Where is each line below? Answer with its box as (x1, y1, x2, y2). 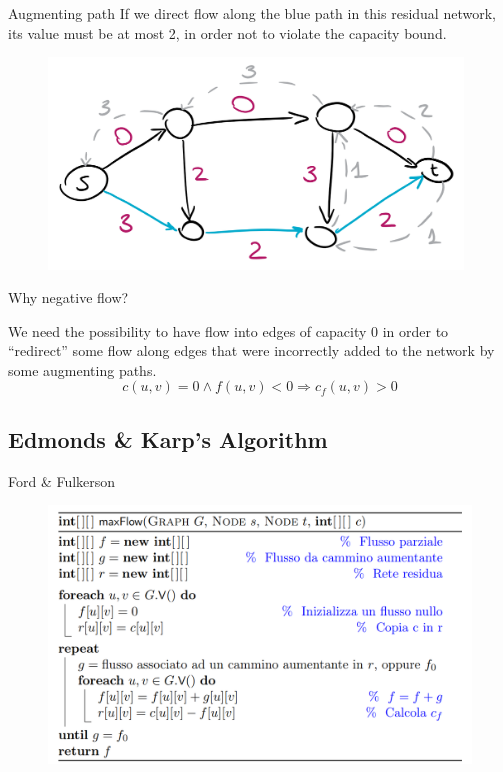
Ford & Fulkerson (8, 470, 116, 491)
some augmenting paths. (8, 359, 157, 380)
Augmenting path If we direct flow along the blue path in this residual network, (8, 3, 496, 23)
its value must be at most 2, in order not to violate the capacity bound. (8, 22, 447, 43)
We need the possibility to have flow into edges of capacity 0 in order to (8, 320, 449, 341)
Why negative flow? (8, 287, 129, 308)
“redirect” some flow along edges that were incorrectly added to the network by (8, 340, 495, 361)
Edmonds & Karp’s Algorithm (8, 423, 328, 454)
